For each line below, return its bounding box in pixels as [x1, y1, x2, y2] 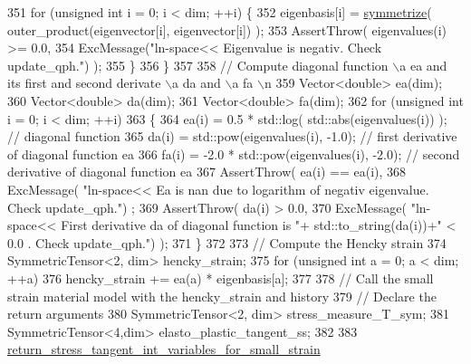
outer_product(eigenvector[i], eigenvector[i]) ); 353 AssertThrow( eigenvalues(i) [7, 20, 447, 39]
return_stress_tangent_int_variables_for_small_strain [7, 340, 321, 359]
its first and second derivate [7, 73, 161, 92]
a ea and [399, 55, 447, 74]
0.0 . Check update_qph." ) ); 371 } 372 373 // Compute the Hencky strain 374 [7, 233, 447, 252]
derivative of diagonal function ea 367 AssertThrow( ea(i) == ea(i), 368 [7, 162, 407, 181]
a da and [172, 73, 221, 92]
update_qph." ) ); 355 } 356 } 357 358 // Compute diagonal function [7, 55, 389, 74]
